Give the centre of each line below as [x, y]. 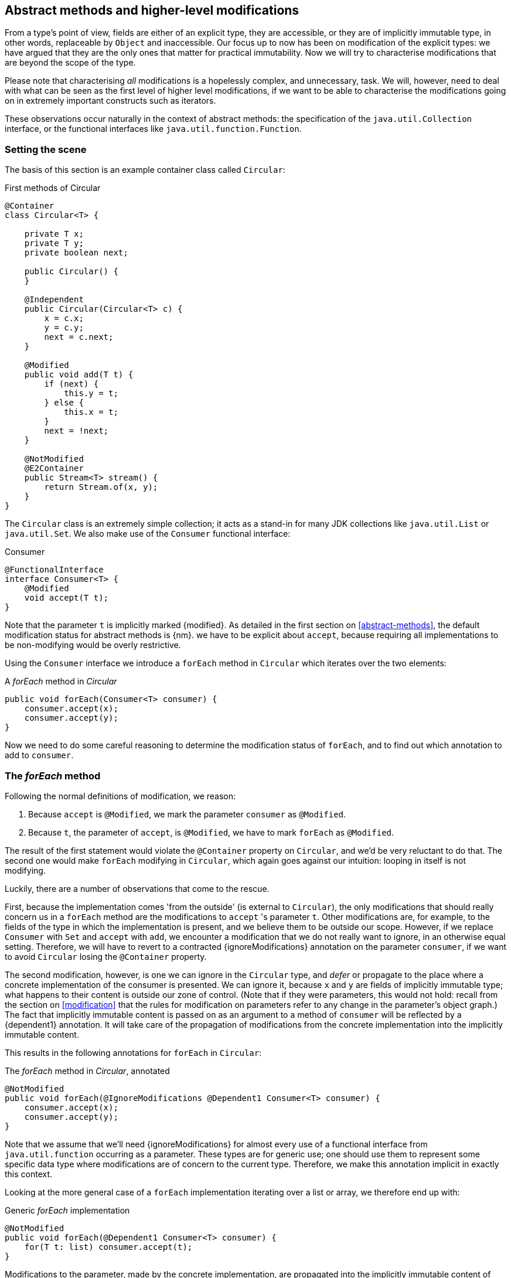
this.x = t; [91, 412]
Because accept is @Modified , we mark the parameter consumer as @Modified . [187, 814]
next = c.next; [79, 337]
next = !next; [76, 431]
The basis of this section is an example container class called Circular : [145, 170]
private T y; [54, 243]
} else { [64, 403]
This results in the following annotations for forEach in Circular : [133, 1052]
